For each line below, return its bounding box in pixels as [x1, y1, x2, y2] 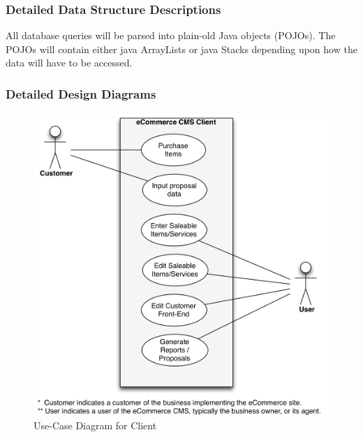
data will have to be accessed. [6, 55, 133, 70]
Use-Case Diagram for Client [34, 417, 157, 432]
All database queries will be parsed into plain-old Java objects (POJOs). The [6, 28, 336, 43]
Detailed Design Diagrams [6, 85, 156, 102]
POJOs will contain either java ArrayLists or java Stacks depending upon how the [6, 41, 357, 56]
